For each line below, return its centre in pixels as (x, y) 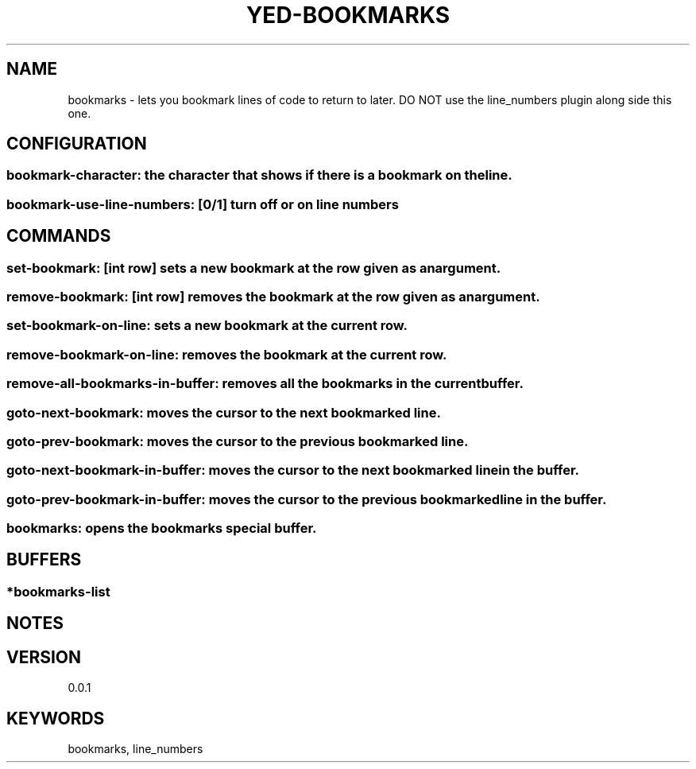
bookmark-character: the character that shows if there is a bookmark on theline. (259, 175)
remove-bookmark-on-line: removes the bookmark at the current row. (227, 354)
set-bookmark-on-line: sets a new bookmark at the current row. (207, 326)
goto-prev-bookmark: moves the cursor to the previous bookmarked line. (238, 441)
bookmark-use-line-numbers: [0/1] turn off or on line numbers (203, 204)
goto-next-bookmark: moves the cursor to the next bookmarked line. (224, 412)
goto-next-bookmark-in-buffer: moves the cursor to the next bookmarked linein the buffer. (293, 470)
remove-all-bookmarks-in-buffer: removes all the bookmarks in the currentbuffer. (265, 384)
